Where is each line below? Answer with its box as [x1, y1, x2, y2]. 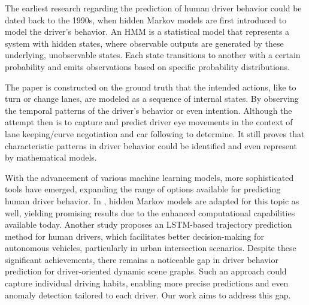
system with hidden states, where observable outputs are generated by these [5, 37, 284, 49]
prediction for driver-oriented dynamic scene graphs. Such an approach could [5, 265, 287, 277]
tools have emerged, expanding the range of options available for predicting [5, 183, 281, 195]
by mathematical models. [5, 151, 97, 164]
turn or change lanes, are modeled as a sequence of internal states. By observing [5, 92, 299, 105]
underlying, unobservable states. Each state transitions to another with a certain [5, 49, 301, 61]
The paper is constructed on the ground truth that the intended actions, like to [5, 80, 296, 93]
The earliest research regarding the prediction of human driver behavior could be [5, 2, 302, 14]
